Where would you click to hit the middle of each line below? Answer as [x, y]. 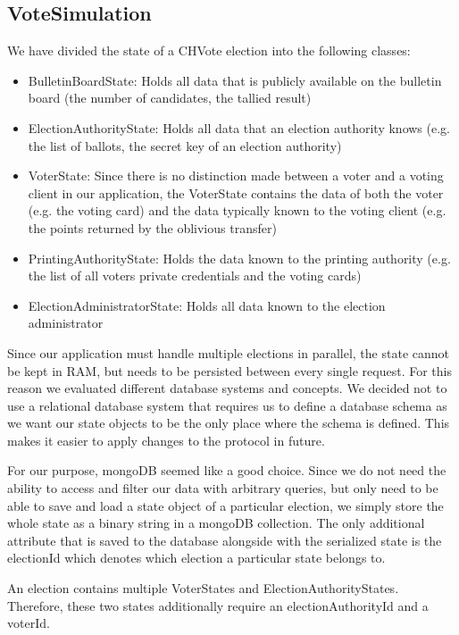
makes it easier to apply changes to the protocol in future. [166, 440]
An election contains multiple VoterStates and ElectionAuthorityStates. [203, 588]
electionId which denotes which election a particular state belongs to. [196, 558]
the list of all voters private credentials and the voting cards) [195, 276]
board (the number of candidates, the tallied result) [170, 98]
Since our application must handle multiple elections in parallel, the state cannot [228, 352]
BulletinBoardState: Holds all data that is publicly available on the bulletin [235, 80]
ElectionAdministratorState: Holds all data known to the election [207, 305]
